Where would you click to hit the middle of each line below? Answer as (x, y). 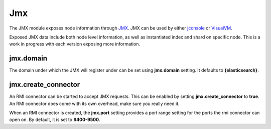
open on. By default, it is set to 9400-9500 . (55, 119)
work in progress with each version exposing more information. (75, 44)
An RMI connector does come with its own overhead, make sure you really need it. (95, 103)
